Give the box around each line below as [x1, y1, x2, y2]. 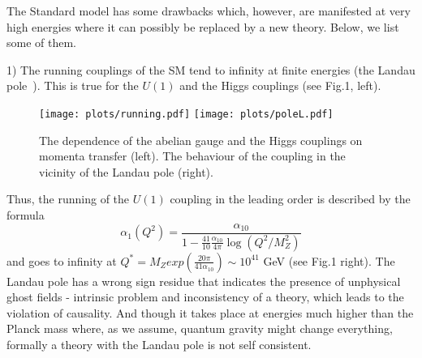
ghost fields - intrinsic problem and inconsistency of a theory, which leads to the [6, 288, 404, 305]
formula [6, 207, 45, 223]
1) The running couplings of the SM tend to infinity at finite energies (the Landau [6, 61, 416, 78]
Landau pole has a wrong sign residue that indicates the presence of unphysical [6, 272, 401, 289]
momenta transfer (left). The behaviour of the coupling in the [39, 147, 346, 164]
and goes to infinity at [6, 252, 117, 269]
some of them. [6, 34, 77, 51]
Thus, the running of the [6, 190, 130, 207]
